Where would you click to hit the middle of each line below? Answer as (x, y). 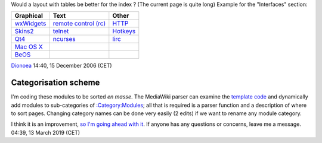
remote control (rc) (79, 24)
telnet (61, 31)
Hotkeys (124, 31)
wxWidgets (30, 24)
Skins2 (24, 31)
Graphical (29, 16)
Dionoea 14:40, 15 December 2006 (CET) (62, 66)
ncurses (64, 39)
